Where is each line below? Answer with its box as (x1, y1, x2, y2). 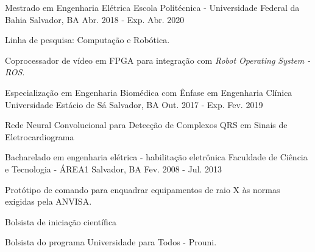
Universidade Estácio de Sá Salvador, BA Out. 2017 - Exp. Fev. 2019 (5, 98, 263, 111)
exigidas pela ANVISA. (5, 195, 92, 208)
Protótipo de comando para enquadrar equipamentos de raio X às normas (5, 183, 280, 196)
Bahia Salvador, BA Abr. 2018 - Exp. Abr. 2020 (5, 13, 185, 26)
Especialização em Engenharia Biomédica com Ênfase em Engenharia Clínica (5, 86, 292, 98)
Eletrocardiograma (5, 130, 74, 143)
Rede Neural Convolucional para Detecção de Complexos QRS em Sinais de (5, 118, 288, 131)
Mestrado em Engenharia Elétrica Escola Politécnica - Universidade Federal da (5, 1, 300, 13)
